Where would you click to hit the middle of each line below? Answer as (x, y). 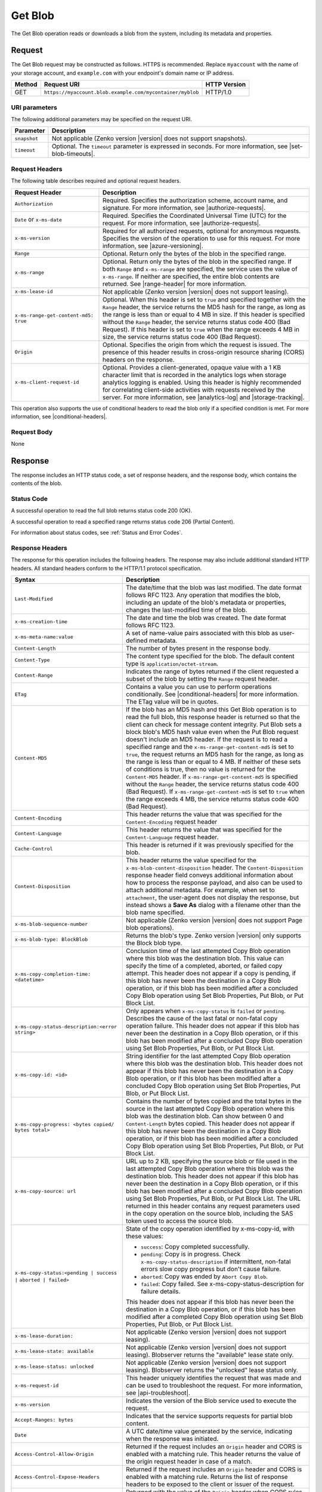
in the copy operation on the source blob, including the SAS (209, 1213)
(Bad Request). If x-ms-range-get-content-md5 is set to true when (215, 792)
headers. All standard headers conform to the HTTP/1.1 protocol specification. (106, 568)
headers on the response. (139, 359)
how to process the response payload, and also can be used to (214, 883)
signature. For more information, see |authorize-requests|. (184, 208)
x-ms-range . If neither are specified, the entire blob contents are (191, 276)
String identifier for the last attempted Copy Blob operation (208, 1056)
